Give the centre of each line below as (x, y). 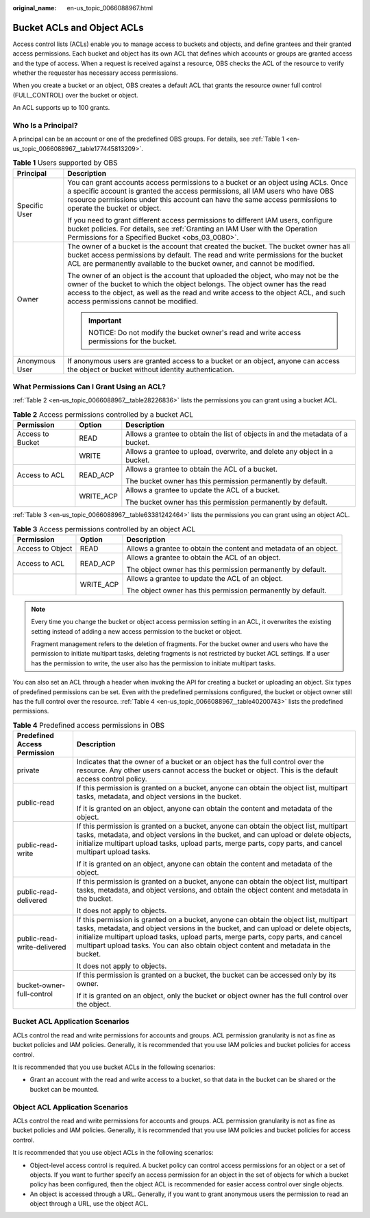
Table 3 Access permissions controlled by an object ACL (104, 529)
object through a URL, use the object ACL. (89, 1204)
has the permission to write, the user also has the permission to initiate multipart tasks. (153, 663)
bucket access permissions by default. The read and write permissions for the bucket (205, 255)
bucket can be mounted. (64, 1089)
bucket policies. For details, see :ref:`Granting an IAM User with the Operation (193, 229)
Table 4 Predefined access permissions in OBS (88, 725)
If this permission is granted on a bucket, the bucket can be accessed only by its (206, 975)
